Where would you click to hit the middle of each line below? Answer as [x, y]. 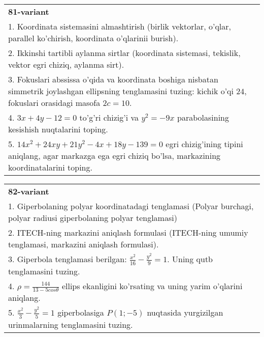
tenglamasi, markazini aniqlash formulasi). [84, 244]
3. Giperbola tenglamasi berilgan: [68, 259]
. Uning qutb [190, 259]
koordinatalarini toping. [50, 167]
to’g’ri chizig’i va [109, 117]
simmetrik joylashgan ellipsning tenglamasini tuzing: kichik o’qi [121, 91]
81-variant [29, 11]
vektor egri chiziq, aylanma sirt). [66, 64]
